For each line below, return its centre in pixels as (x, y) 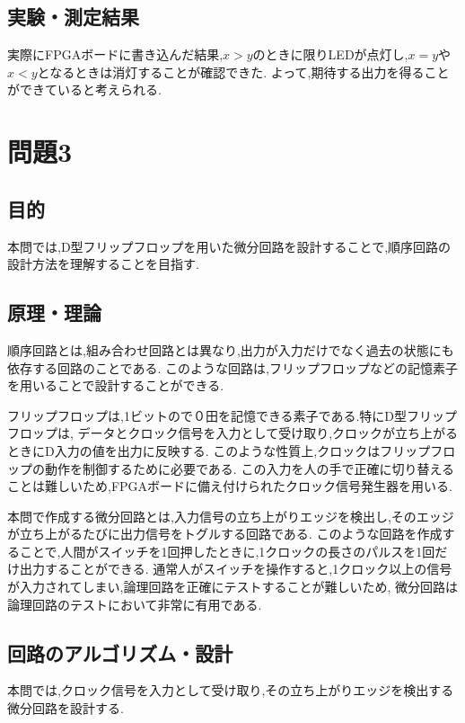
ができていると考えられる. (84, 89)
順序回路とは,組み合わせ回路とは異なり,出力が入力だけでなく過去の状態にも (231, 349)
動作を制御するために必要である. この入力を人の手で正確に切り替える (249, 468)
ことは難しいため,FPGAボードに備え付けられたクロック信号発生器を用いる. (230, 486)
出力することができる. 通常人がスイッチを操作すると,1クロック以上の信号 (236, 569)
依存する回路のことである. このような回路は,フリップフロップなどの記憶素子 (232, 367)
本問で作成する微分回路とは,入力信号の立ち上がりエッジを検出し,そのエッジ (231, 516)
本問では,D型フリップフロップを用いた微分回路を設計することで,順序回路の (229, 246)
